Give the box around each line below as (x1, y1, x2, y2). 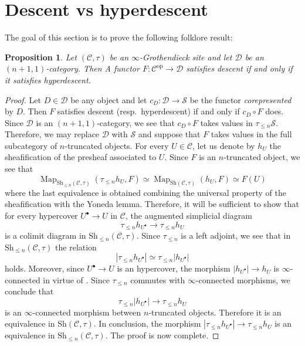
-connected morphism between (32, 306, 141, 318)
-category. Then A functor (46, 62, 140, 74)
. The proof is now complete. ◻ (105, 329, 219, 341)
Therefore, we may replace (5, 128, 100, 140)
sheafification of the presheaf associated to (5, 151, 157, 163)
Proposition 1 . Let (5, 50, 77, 63)
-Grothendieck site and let (140, 50, 232, 63)
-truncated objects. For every (65, 139, 169, 151)
